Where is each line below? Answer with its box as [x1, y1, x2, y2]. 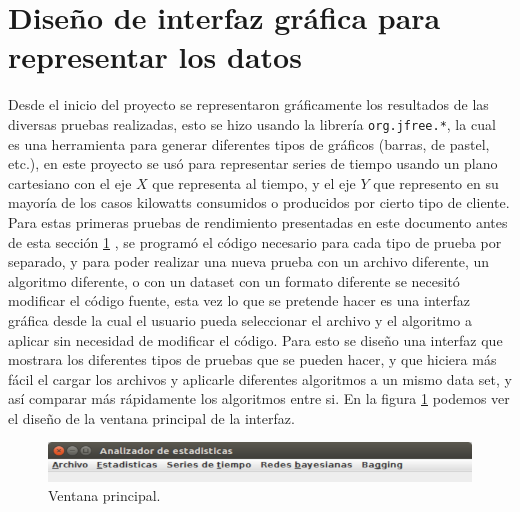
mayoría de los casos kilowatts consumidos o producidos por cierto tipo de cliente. [8, 192, 510, 213]
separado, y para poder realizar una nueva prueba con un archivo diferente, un [8, 251, 490, 272]
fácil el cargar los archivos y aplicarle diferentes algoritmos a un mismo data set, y [8, 368, 512, 389]
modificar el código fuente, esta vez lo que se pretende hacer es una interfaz [8, 290, 470, 311]
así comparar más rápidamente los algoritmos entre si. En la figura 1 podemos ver [8, 388, 510, 409]
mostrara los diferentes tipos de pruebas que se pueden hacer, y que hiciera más [8, 349, 497, 370]
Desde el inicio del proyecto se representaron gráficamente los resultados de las [8, 94, 489, 115]
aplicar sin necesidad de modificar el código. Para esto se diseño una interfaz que [8, 329, 503, 350]
